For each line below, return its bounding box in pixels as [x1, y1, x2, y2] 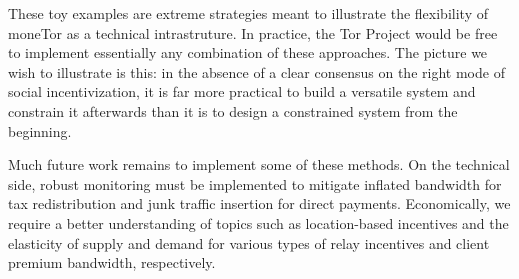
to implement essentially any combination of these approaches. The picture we [8, 42, 488, 63]
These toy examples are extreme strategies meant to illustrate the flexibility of [8, 3, 488, 23]
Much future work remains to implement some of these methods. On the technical [8, 154, 510, 175]
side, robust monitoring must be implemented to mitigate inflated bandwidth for [8, 173, 502, 194]
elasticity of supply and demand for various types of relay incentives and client [8, 232, 490, 253]
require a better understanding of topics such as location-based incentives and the [8, 212, 509, 233]
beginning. [8, 120, 72, 141]
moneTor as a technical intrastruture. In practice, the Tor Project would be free [8, 22, 498, 43]
